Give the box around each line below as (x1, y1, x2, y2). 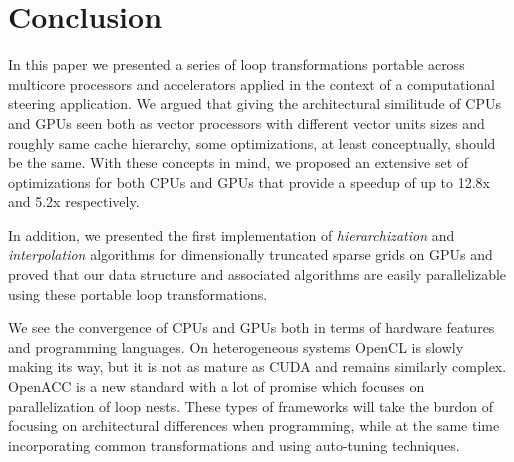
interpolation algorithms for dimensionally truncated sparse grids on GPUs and (8, 244, 493, 265)
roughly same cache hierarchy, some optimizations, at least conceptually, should (8, 132, 496, 153)
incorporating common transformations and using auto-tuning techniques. (8, 434, 460, 455)
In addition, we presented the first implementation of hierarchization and (8, 224, 455, 245)
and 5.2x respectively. (8, 191, 140, 212)
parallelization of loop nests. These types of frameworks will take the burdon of (8, 395, 494, 416)
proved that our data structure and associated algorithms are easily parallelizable (8, 264, 507, 285)
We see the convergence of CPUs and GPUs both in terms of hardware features (8, 317, 495, 338)
